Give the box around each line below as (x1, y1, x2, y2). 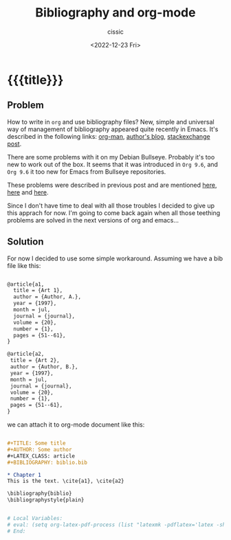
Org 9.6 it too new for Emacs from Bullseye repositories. (7, 167, 166, 176)
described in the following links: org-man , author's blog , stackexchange (7, 132, 211, 140)
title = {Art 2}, (10, 357, 60, 364)
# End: (7, 528, 26, 535)
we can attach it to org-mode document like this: (7, 420, 145, 429)
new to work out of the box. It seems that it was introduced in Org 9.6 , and (7, 160, 219, 168)
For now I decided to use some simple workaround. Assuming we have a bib (7, 254, 223, 262)
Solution (7, 236, 44, 248)
